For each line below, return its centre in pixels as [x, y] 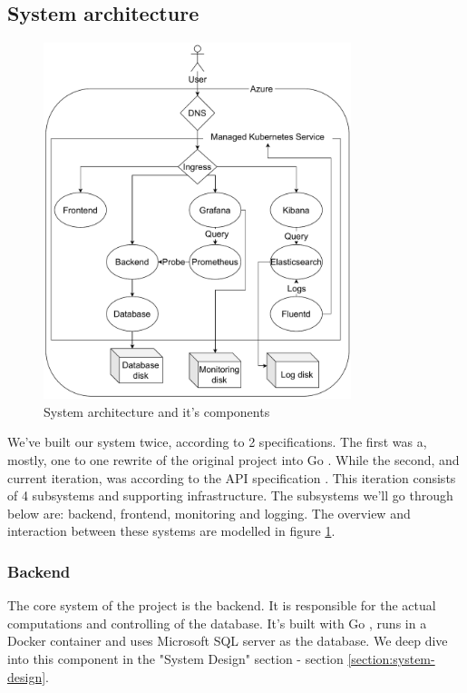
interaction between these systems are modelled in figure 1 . [171, 531]
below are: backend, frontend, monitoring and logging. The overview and [209, 513]
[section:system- [391, 658]
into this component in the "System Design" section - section [175, 658]
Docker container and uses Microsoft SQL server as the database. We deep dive [228, 641]
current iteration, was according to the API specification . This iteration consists [232, 477]
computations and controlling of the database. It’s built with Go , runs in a [217, 623]
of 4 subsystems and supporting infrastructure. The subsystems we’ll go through [230, 495]
